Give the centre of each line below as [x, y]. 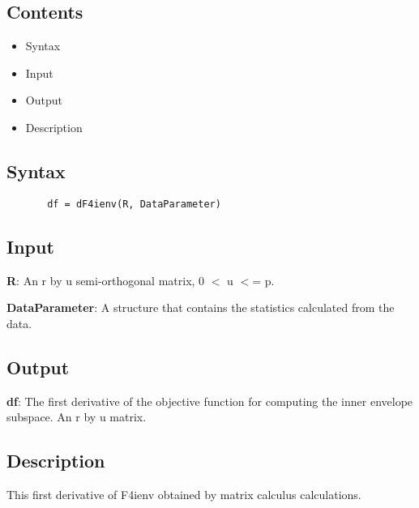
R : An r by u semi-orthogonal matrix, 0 [106, 280]
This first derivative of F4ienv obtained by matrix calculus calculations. [184, 495]
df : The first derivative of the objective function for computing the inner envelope [210, 401]
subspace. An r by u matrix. [77, 417]
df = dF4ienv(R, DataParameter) [134, 204]
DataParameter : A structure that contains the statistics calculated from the [201, 307]
